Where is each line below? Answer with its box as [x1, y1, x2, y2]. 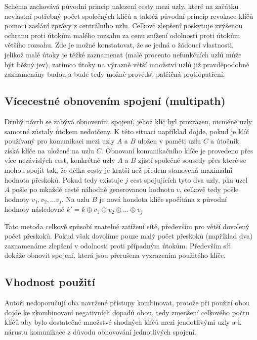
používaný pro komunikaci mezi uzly [4, 136, 115, 146]
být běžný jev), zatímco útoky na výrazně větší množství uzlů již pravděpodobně [4, 59, 250, 69]
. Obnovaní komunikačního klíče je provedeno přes [101, 145, 253, 155]
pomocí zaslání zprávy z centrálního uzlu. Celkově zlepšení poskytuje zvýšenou [4, 20, 243, 31]
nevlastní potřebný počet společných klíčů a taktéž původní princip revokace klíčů [4, 10, 254, 21]
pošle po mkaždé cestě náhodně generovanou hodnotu [12, 184, 174, 194]
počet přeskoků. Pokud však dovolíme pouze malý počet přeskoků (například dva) [4, 231, 253, 241]
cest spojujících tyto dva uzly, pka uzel [130, 174, 248, 185]
